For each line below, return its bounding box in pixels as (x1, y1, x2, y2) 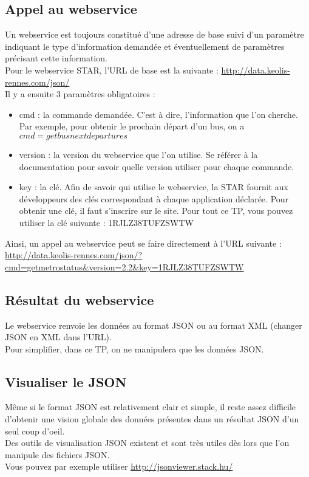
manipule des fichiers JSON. (5, 448, 110, 461)
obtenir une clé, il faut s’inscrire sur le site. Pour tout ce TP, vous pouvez (19, 204, 293, 217)
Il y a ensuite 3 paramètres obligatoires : (5, 88, 155, 100)
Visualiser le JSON (5, 372, 127, 391)
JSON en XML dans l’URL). (5, 331, 112, 343)
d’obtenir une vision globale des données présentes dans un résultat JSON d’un (5, 413, 299, 425)
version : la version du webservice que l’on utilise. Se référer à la (19, 148, 258, 160)
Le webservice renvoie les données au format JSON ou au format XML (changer (5, 318, 302, 331)
